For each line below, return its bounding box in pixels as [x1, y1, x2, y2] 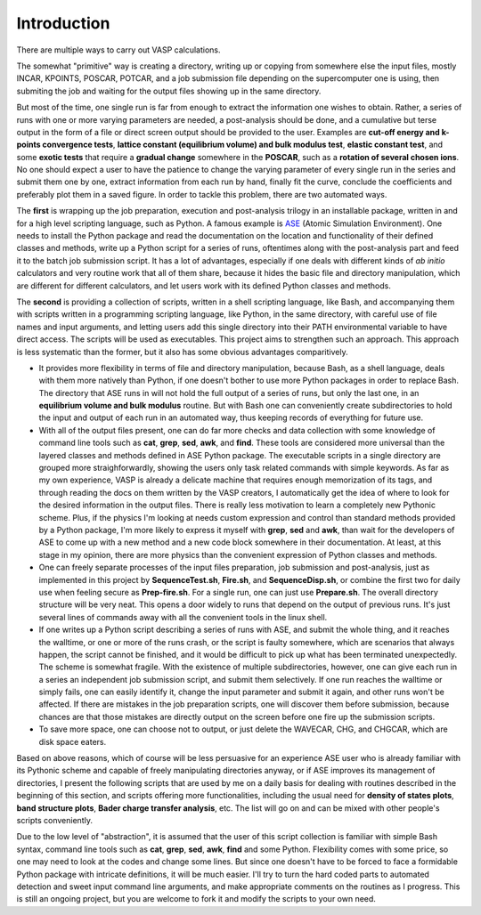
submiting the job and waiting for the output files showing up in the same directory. [16, 85, 322, 96]
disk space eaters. [38, 736, 107, 747]
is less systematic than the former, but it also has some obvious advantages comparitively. [16, 346, 348, 357]
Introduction [16, 13, 110, 33]
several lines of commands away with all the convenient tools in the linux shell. [38, 611, 328, 622]
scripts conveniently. [16, 814, 94, 825]
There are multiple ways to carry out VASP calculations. [16, 45, 222, 55]
